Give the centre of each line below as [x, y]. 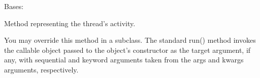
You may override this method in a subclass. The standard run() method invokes [130, 40]
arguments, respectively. [41, 69]
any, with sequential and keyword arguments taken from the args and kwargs [124, 60]
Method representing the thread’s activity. [70, 23]
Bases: [14, 6]
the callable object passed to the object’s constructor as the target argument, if [127, 50]
